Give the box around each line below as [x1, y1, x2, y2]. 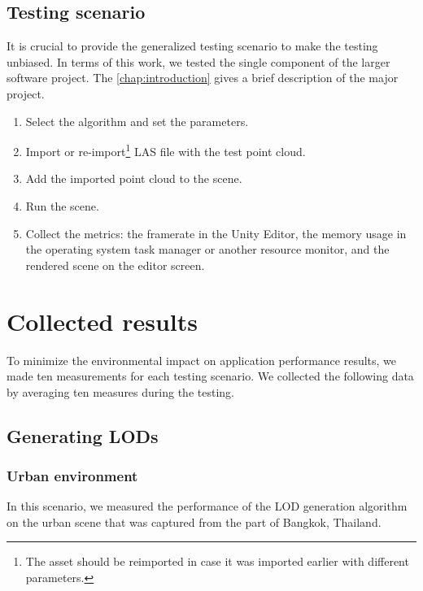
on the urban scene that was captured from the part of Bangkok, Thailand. [7, 513, 382, 530]
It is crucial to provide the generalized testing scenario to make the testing [7, 37, 378, 54]
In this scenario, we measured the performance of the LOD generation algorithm [7, 498, 408, 515]
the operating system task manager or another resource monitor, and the [25, 241, 390, 258]
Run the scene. [25, 198, 99, 215]
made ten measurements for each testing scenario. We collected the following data [7, 367, 414, 385]
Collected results [7, 304, 198, 337]
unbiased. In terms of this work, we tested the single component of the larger [7, 53, 390, 70]
